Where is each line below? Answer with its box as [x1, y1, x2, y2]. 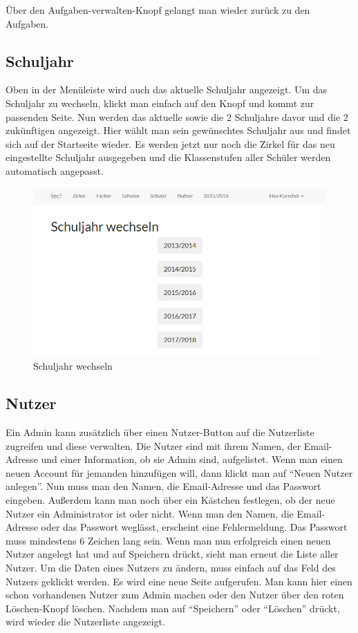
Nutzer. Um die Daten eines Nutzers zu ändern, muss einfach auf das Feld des [6, 560, 336, 574]
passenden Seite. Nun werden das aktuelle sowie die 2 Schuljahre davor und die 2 [6, 109, 348, 124]
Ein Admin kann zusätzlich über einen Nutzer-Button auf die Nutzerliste [6, 425, 314, 440]
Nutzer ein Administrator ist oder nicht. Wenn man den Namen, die [6, 506, 294, 520]
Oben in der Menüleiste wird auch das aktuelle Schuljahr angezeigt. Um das [6, 82, 328, 97]
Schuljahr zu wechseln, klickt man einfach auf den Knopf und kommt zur [6, 95, 314, 110]
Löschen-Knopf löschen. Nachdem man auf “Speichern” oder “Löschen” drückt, [6, 601, 340, 615]
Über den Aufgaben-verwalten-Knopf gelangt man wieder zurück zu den [6, 3, 310, 17]
